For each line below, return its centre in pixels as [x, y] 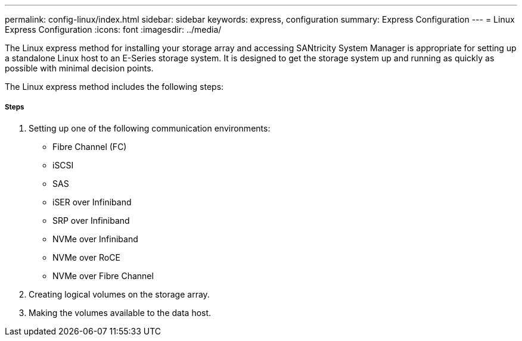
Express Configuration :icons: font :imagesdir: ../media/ [113, 29]
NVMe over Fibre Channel [103, 276]
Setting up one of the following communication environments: [150, 128]
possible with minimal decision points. [79, 68]
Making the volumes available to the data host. [120, 312]
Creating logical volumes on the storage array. [119, 294]
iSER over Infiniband [92, 202]
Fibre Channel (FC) [90, 146]
